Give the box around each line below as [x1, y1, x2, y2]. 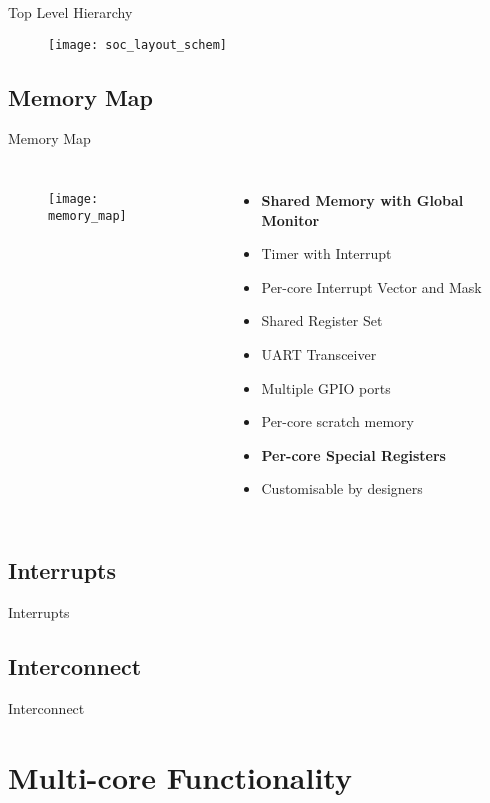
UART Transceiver [261, 344, 377, 365]
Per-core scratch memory [261, 411, 414, 432]
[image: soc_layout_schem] [48, 37, 227, 52]
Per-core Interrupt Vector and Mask [261, 276, 482, 297]
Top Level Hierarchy [8, 2, 133, 22]
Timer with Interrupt [261, 243, 392, 264]
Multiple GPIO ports [261, 377, 391, 398]
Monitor [261, 209, 320, 230]
